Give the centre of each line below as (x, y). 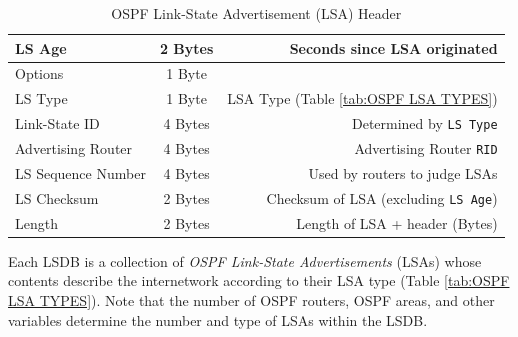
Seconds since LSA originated (393, 47)
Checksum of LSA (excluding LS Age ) (382, 197)
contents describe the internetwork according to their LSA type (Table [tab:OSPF (259, 280)
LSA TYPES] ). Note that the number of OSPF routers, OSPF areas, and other (251, 299)
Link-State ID (57, 123)
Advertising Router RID (426, 148)
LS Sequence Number (80, 172)
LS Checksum (57, 197)
